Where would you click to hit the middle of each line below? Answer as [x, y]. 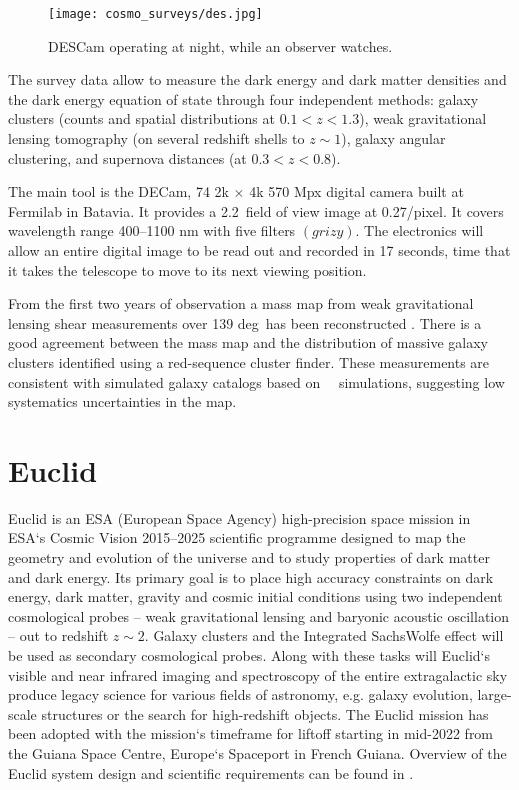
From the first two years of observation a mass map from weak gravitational [241, 303]
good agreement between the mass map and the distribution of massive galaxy [248, 342]
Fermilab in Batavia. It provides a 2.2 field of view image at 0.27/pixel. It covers [256, 210]
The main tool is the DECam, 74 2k [118, 191]
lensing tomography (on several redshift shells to [156, 138]
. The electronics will [419, 230]
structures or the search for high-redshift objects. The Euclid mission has [265, 713]
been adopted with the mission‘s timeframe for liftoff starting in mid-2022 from [251, 733]
